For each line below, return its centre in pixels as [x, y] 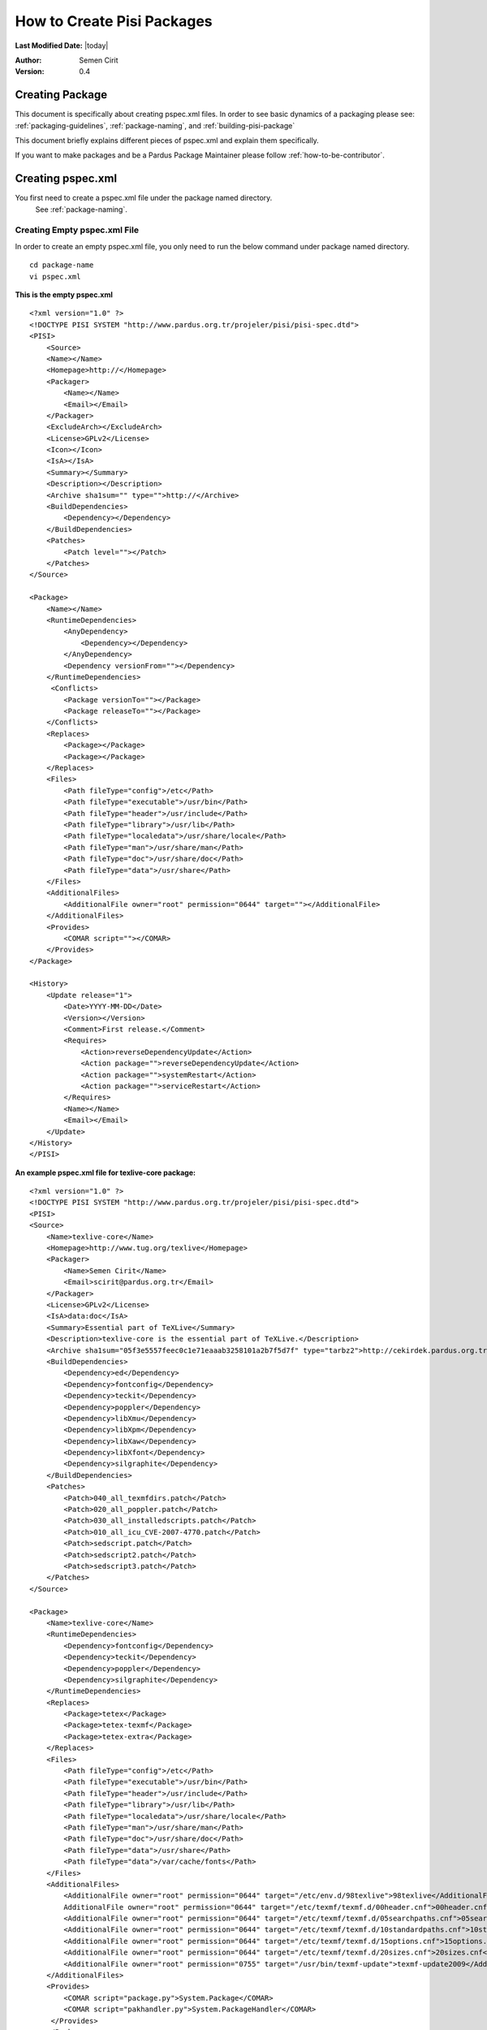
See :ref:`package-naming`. [81, 209]
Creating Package [61, 95]
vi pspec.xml [55, 276]
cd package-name [62, 265]
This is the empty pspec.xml [64, 295]
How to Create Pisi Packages [114, 21]
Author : [28, 60]
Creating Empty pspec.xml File [77, 230]
